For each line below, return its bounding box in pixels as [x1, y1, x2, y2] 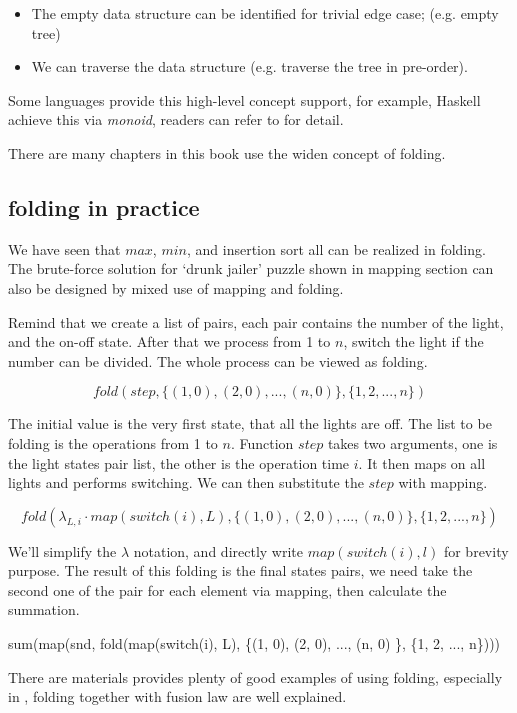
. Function [230, 432, 294, 453]
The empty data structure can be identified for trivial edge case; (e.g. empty [31, 3, 499, 23]
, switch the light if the [343, 331, 484, 352]
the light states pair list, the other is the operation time [8, 452, 350, 473]
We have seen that [8, 238, 121, 259]
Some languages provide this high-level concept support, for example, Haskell [8, 89, 481, 110]
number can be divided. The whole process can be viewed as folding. [8, 350, 428, 371]
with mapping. [398, 472, 488, 493]
